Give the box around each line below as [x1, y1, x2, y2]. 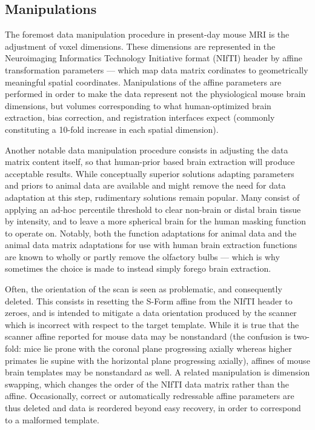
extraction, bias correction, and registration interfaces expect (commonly [5, 111, 275, 124]
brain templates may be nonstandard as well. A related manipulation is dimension [5, 366, 310, 378]
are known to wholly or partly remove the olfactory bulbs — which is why [5, 250, 280, 263]
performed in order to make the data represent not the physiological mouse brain [5, 87, 306, 100]
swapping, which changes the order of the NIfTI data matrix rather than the [5, 377, 289, 390]
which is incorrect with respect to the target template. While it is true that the [5, 318, 299, 331]
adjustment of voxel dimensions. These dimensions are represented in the [5, 39, 276, 52]
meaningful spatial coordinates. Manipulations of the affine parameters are [5, 75, 282, 88]
